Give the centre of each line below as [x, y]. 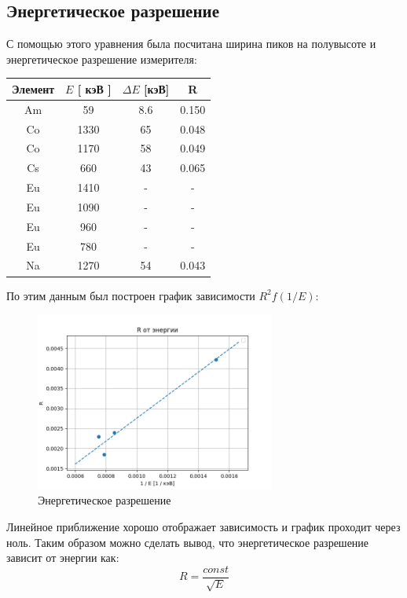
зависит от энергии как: [63, 558]
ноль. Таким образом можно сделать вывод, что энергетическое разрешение [188, 542]
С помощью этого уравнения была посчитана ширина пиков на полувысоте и [191, 44]
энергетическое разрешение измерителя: [102, 59]
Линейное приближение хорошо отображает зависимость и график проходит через [203, 526]
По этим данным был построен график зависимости [131, 295]
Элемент [33, 88]
